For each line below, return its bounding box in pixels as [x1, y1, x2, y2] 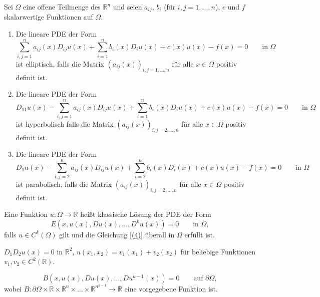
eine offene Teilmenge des [23, 2, 101, 12]
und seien [113, 2, 142, 12]
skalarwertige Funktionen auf [4, 12, 93, 22]
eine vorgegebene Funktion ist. [124, 283, 218, 293]
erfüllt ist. [184, 229, 215, 239]
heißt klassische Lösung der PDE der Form [80, 209, 211, 219]
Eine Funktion [4, 209, 48, 219]
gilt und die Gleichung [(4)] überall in [59, 229, 175, 239]
